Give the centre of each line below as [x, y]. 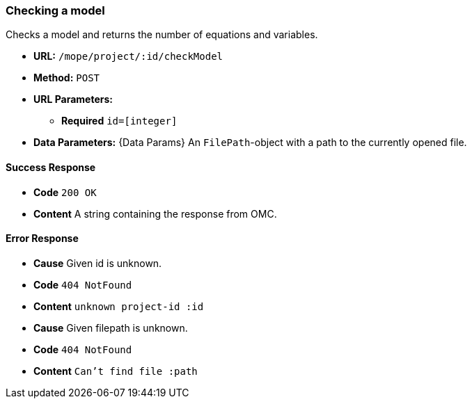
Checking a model [55, 10]
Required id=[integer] [119, 121]
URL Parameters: [73, 99]
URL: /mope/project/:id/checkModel [128, 56]
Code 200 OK [65, 192]
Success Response [51, 167]
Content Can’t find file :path [116, 371]
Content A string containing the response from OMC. [155, 213]
